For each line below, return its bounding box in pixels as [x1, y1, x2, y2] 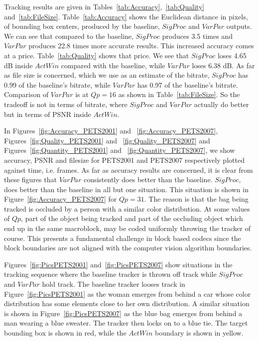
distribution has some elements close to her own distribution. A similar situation [4, 298, 250, 309]
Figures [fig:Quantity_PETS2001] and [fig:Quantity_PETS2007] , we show [4, 145, 235, 155]
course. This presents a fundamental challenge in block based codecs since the [4, 232, 241, 243]
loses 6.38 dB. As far [192, 60, 255, 70]
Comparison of [4, 89, 49, 100]
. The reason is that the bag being [144, 194, 249, 204]
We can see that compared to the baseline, [4, 30, 133, 41]
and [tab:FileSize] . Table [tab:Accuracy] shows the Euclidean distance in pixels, [4, 11, 248, 21]
